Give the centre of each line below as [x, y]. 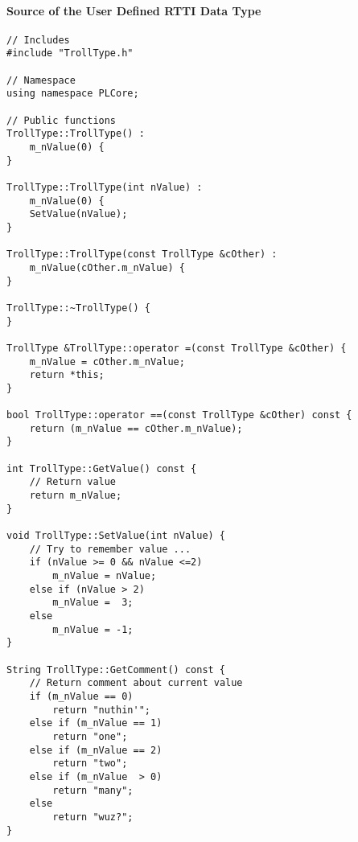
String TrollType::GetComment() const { [116, 669]
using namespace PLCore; [73, 94]
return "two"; [90, 764]
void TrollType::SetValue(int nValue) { [116, 536]
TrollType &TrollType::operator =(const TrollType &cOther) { [177, 348]
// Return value [73, 482]
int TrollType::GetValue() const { [102, 468]
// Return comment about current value [136, 683]
